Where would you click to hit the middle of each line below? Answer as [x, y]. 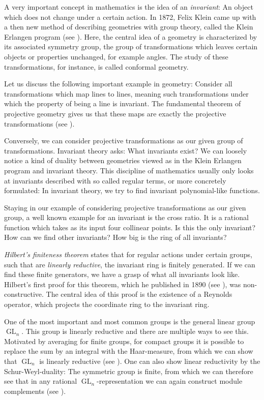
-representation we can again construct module [170, 381]
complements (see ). [35, 391]
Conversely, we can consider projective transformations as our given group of [124, 141]
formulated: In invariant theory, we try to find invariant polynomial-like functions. [132, 190]
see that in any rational [41, 381]
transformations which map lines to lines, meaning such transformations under [126, 93]
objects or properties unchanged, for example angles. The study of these [116, 56]
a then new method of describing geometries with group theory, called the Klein [129, 27]
